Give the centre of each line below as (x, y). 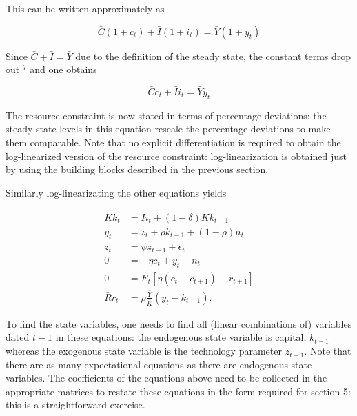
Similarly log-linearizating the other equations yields (116, 192)
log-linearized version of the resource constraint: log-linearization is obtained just (176, 156)
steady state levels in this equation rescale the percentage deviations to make (168, 129)
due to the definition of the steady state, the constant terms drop (213, 56)
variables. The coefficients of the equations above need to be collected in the (166, 378)
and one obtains (63, 69)
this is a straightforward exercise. (75, 405)
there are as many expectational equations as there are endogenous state (159, 364)
